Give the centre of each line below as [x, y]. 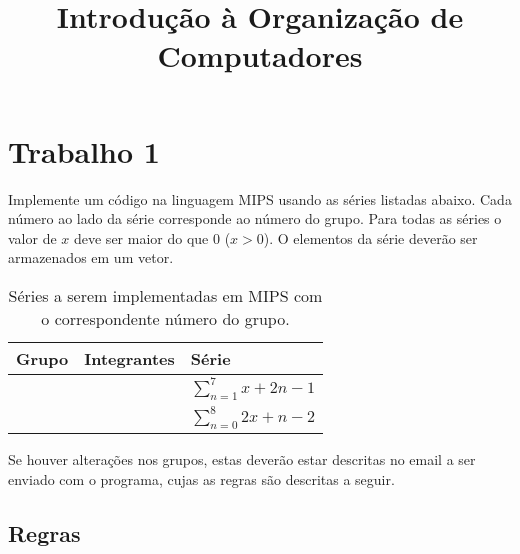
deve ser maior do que [141, 237]
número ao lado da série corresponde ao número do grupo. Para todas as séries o [255, 218]
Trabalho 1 [84, 150]
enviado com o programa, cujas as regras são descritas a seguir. [201, 478]
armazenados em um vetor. [91, 257]
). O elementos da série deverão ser [370, 237]
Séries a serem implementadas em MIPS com [165, 295]
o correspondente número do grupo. [165, 318]
